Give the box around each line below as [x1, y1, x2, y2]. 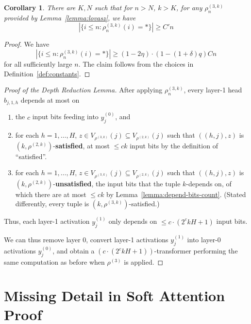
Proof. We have [4, 39, 50, 49]
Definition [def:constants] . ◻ [4, 68, 90, 78]
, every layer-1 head [184, 85, 242, 95]
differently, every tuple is [15, 198, 89, 209]
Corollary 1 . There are [4, 2, 76, 12]
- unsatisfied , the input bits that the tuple [53, 178, 181, 188]
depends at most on [20, 94, 80, 105]
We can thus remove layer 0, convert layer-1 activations [4, 234, 168, 244]
